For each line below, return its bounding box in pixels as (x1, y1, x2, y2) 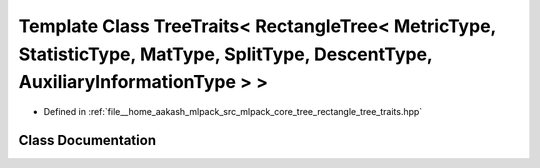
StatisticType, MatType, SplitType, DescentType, (18, 43, 433, 65)
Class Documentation (18, 131, 157, 149)
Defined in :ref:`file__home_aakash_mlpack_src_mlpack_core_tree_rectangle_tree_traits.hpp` (43, 106, 423, 118)
